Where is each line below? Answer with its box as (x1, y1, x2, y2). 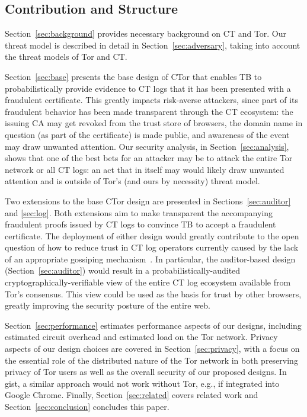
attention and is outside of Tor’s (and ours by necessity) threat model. (5, 175, 260, 187)
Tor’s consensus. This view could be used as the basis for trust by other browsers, (5, 287, 302, 300)
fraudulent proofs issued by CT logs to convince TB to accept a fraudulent (5, 218, 276, 230)
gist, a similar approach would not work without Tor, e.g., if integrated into (5, 377, 280, 389)
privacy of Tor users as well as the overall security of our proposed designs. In (5, 365, 287, 378)
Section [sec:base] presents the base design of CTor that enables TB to (5, 70, 262, 82)
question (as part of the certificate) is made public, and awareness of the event (5, 128, 290, 140)
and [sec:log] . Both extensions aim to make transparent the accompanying (5, 206, 273, 219)
